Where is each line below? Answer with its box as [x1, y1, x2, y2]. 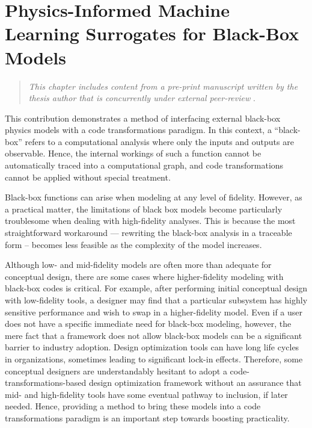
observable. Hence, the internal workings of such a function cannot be [5, 147, 262, 160]
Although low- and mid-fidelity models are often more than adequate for [5, 258, 272, 271]
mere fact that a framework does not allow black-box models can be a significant [5, 329, 302, 341]
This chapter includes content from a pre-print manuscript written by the [28, 79, 298, 92]
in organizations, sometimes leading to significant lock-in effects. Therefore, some [5, 352, 303, 365]
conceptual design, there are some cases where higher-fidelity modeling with [5, 270, 284, 282]
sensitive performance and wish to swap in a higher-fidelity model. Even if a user [5, 305, 303, 318]
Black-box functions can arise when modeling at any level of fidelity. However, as [5, 191, 302, 203]
